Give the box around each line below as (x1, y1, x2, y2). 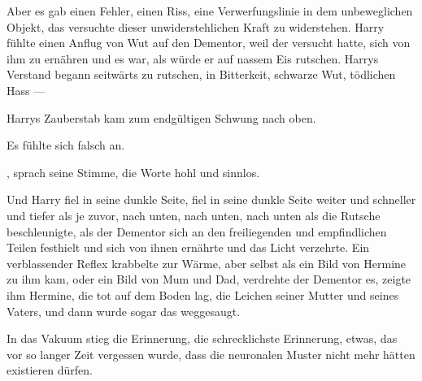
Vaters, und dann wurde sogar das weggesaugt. (7, 302, 241, 319)
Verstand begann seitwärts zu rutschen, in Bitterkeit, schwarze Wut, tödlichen (7, 66, 396, 83)
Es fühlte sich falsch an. (7, 136, 125, 154)
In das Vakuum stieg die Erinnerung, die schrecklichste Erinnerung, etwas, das (7, 330, 398, 347)
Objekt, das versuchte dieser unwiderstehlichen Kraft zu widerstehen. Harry (7, 18, 385, 35)
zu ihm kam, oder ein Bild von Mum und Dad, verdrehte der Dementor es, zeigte (7, 271, 411, 288)
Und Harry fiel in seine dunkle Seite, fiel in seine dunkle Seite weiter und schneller (7, 191, 416, 208)
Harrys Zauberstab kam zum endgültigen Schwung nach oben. (7, 109, 316, 126)
